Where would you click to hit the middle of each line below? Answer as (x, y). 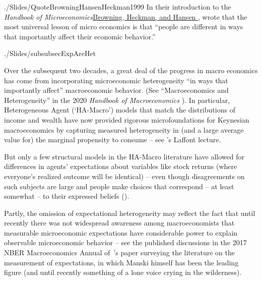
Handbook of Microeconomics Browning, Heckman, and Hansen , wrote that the (126, 16)
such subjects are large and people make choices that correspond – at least (119, 186)
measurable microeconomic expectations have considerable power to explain (121, 232)
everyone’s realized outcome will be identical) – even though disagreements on (124, 176)
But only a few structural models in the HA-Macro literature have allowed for (124, 156)
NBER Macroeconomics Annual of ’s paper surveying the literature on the (119, 252)
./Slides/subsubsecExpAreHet (50, 53)
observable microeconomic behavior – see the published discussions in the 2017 (125, 242)
